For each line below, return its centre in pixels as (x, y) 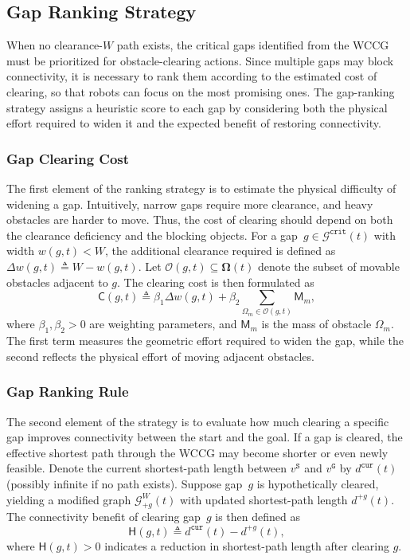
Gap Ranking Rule (68, 392)
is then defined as (258, 517)
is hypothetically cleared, (318, 484)
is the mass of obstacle (316, 324)
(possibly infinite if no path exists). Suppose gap (125, 484)
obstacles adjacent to (57, 282)
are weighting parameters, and (163, 324)
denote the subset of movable (329, 266)
